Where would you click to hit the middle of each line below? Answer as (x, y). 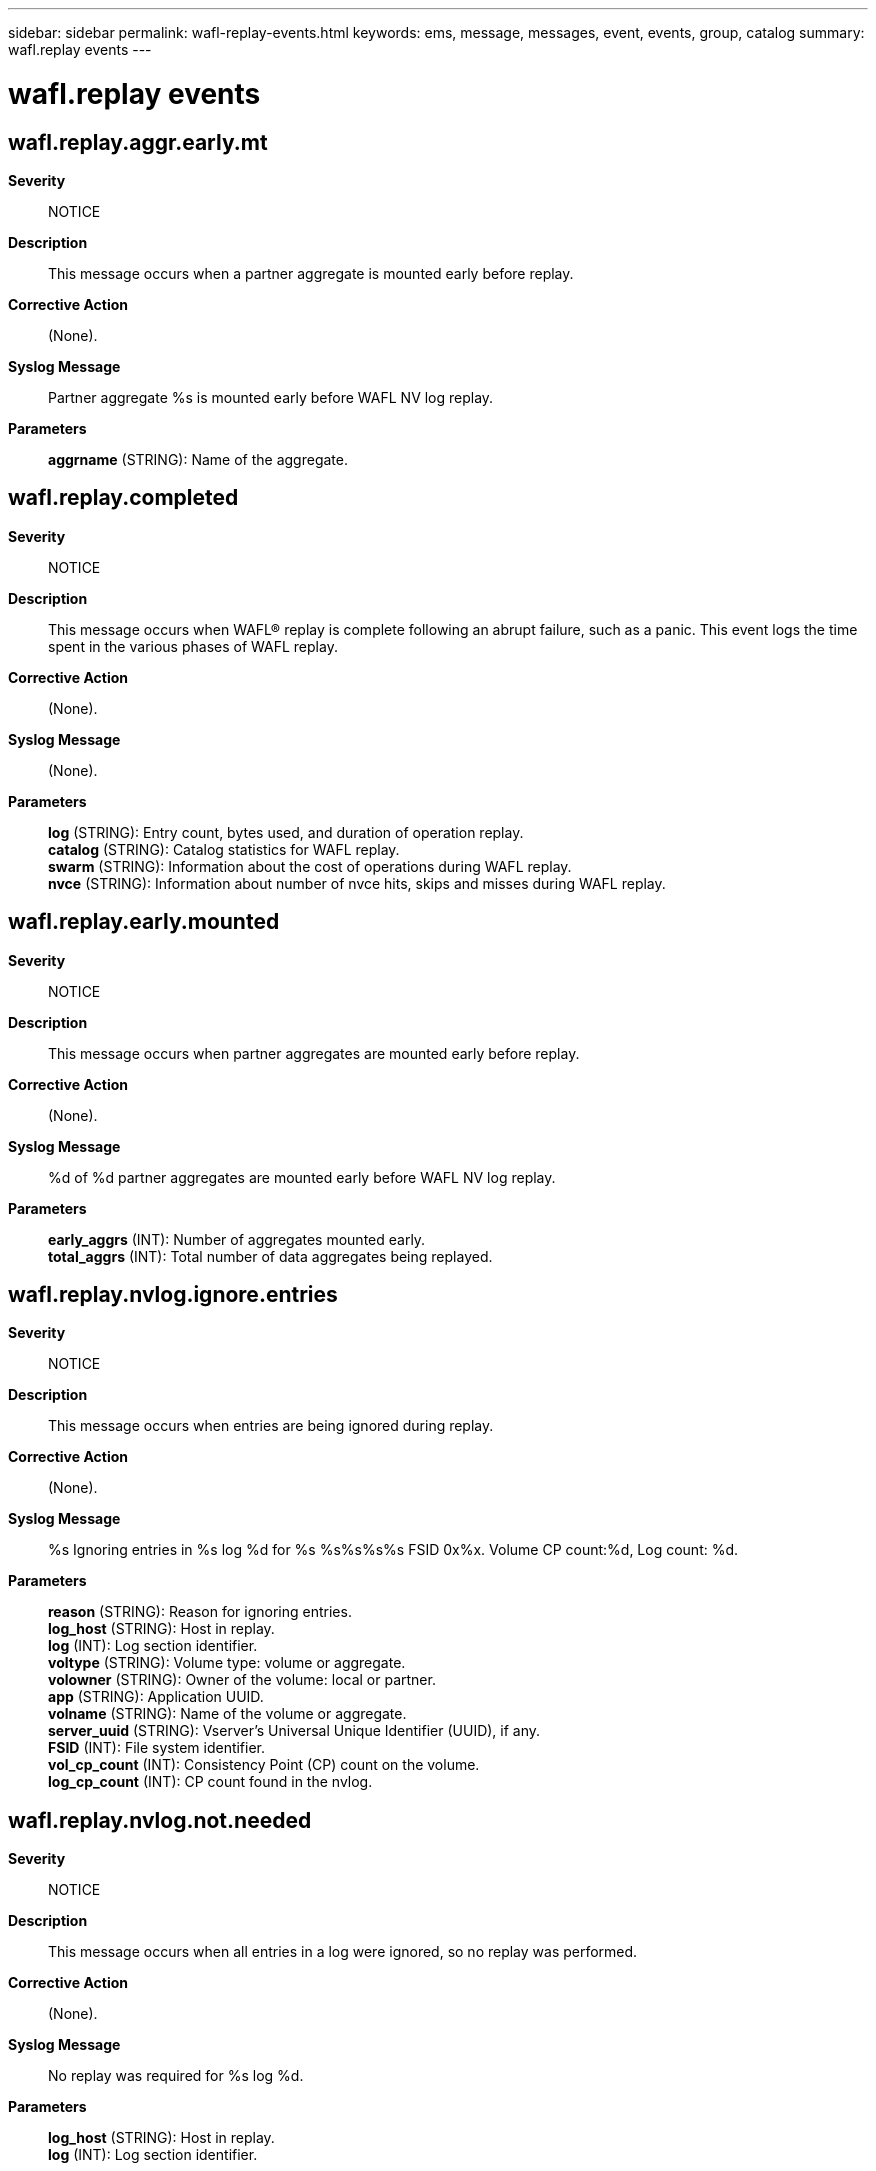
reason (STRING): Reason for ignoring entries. (200, 1612)
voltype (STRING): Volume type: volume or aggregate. (227, 1663)
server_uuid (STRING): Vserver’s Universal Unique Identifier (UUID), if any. (294, 1731)
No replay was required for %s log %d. (176, 2076)
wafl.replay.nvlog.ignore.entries (173, 1295)
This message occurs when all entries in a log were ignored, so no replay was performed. (343, 1952)
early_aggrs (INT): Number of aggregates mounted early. (237, 1239)
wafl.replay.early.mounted (144, 922)
